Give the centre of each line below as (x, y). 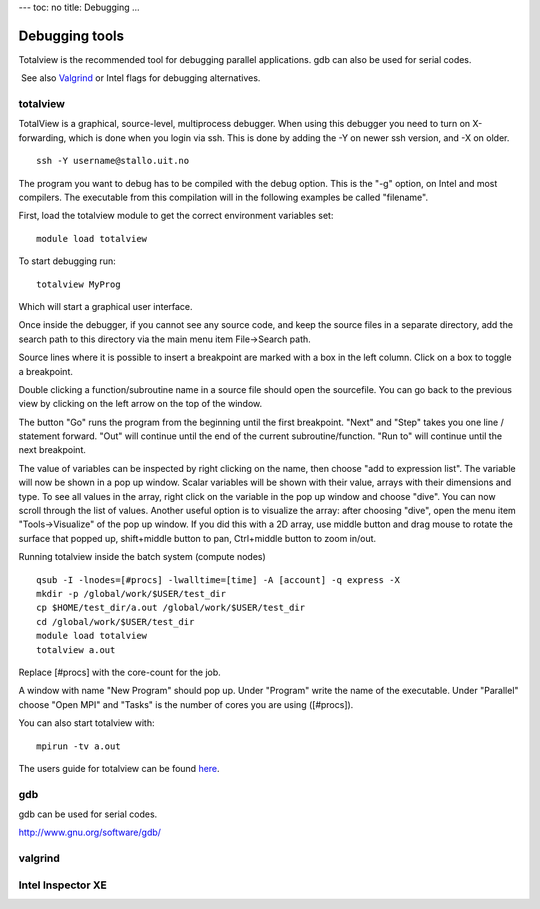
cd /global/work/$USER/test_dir (115, 621)
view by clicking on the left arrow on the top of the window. (140, 404)
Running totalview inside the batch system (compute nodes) (142, 557)
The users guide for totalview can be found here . (119, 768)
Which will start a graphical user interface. (106, 306)
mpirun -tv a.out (78, 746)
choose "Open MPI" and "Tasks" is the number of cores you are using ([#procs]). (186, 704)
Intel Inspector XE (62, 885)
